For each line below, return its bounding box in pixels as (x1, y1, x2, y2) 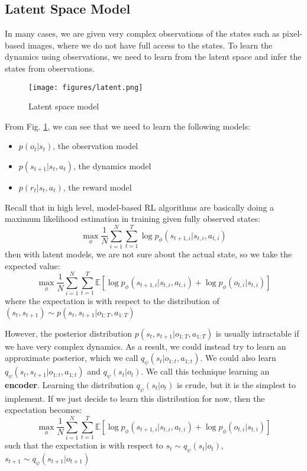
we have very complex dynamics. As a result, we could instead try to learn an (5, 340, 286, 352)
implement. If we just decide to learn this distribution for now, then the (5, 392, 265, 404)
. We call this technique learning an (141, 365, 270, 378)
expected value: (5, 259, 60, 272)
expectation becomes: (5, 404, 82, 416)
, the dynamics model (73, 160, 151, 172)
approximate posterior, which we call (5, 351, 138, 364)
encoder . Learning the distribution (5, 379, 134, 391)
